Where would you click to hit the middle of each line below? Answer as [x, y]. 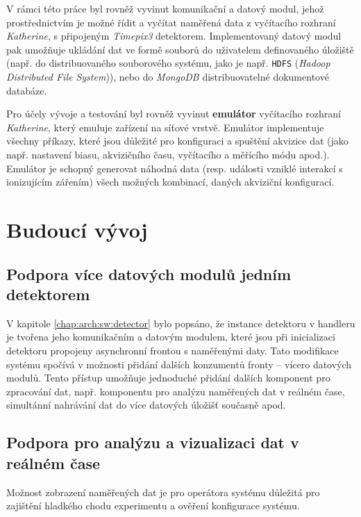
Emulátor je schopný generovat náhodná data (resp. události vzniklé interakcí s [175, 168]
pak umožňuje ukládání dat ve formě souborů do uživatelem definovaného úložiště [180, 49]
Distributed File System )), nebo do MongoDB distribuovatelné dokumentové [168, 77]
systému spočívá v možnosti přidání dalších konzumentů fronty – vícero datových [179, 364]
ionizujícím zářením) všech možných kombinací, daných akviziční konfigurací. [170, 182]
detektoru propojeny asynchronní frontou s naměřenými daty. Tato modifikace [173, 350]
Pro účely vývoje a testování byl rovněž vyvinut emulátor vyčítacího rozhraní [174, 114]
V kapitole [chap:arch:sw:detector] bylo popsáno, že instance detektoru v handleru [181, 323]
